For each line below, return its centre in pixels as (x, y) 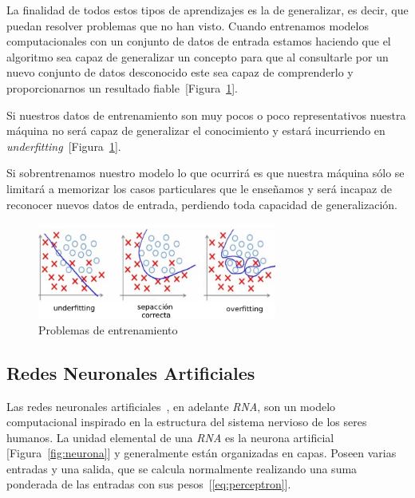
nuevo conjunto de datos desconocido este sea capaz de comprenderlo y (180, 72)
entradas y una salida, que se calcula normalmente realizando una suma (182, 468)
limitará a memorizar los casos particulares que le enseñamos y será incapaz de (199, 188)
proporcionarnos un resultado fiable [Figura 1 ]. (122, 87)
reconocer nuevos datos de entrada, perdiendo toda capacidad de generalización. (202, 204)
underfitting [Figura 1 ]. (64, 146)
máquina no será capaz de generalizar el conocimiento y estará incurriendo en (196, 130)
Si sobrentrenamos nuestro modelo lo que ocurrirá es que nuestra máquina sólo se (206, 173)
